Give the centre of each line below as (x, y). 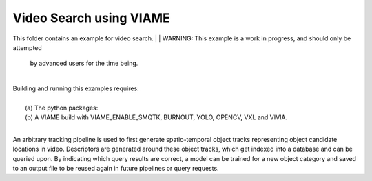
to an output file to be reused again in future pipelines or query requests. (116, 169)
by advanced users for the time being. (84, 63)
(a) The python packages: (62, 108)
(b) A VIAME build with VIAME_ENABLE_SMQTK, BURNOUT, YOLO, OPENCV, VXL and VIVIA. (156, 117)
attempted (28, 47)
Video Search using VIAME (91, 18)
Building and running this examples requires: (76, 88)
